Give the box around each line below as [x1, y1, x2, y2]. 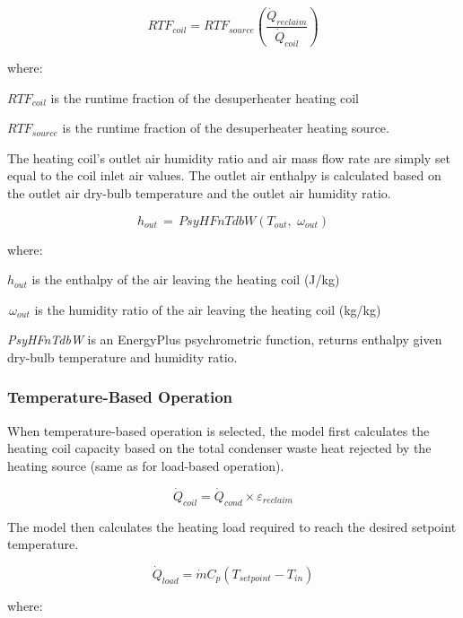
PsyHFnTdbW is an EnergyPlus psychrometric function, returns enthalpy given [7, 330, 442, 349]
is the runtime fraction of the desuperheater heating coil [50, 88, 359, 107]
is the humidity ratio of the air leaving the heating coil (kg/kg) [34, 300, 381, 318]
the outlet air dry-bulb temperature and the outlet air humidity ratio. [7, 183, 391, 202]
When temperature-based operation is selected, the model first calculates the [7, 421, 430, 440]
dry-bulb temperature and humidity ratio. [7, 347, 238, 366]
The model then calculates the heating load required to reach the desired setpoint [7, 517, 457, 535]
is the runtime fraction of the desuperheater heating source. [62, 118, 389, 137]
